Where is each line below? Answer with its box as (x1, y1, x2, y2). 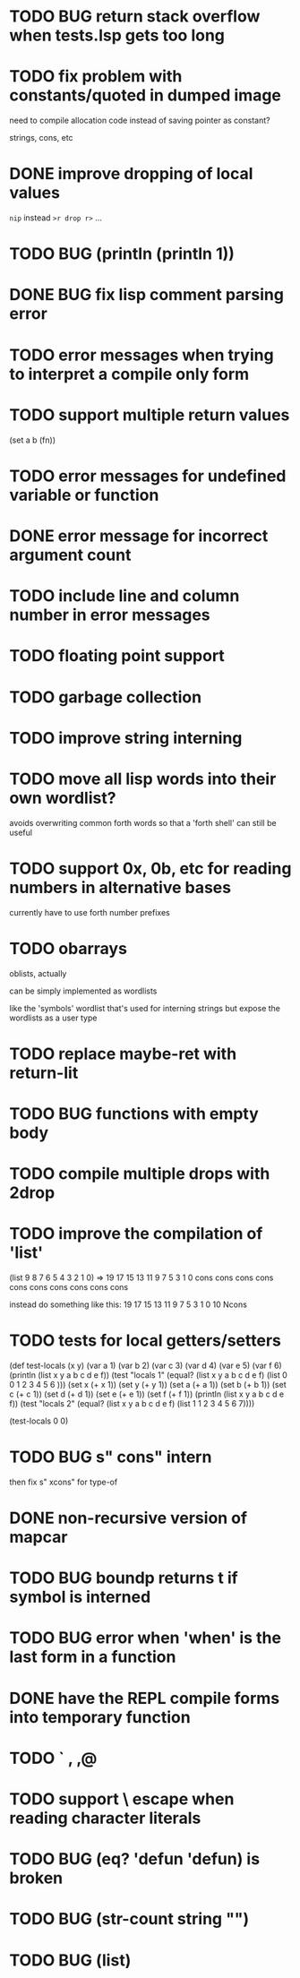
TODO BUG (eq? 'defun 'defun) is (9, 1849, 261, 1870)
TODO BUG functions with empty (9, 1104, 260, 1123)
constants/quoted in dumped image (9, 85, 282, 106)
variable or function (9, 485, 159, 505)
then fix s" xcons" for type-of (9, 1476, 118, 1487)
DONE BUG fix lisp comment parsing (9, 285, 285, 305)
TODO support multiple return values (9, 405, 290, 425)
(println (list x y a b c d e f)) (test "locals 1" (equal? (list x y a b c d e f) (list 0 (9, 1369, 288, 1380)
